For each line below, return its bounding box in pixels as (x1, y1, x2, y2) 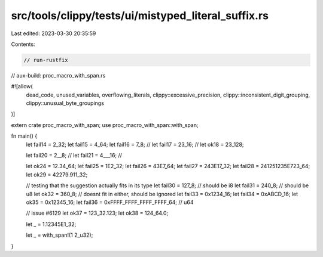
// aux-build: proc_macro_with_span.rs (11, 72, 106, 79)
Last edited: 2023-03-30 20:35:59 (11, 30, 96, 37)
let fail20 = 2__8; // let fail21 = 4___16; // (26, 152, 123, 159)
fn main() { (11, 132, 38, 140)
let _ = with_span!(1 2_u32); (26, 231, 93, 239)
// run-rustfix (23, 57, 68, 63)
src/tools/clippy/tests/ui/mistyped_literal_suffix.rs (11, 9, 269, 22)
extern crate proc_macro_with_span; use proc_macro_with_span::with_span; (11, 121, 199, 128)
